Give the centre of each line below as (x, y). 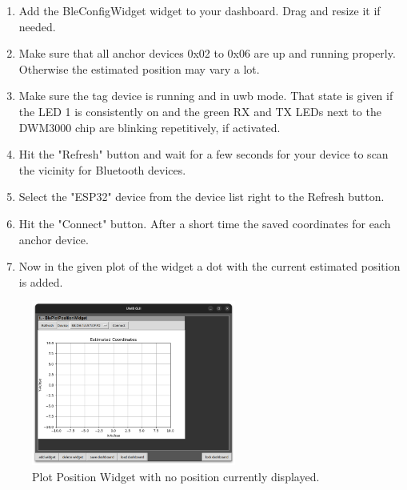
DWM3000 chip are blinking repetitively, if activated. (150, 127)
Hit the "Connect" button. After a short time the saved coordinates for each (205, 223)
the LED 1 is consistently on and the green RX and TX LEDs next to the (200, 111)
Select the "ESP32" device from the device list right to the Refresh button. (202, 197)
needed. (37, 26)
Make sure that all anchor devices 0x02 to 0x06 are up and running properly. (207, 53)
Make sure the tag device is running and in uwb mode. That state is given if (206, 96)
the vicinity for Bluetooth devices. (102, 169)
